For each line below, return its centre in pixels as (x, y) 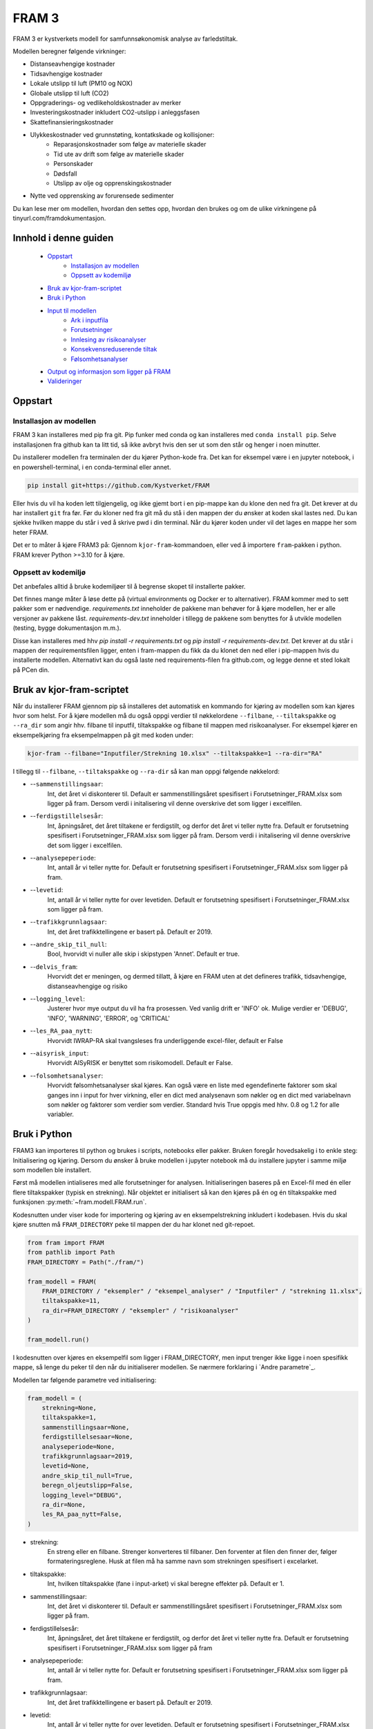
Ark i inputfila (89, 320)
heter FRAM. (30, 532)
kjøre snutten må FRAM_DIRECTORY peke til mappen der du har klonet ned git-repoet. (134, 1224)
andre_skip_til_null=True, (88, 1476)
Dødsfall (65, 174)
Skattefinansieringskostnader (72, 122)
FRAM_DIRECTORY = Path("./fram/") (86, 1262)
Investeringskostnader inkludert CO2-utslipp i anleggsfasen (115, 112)
